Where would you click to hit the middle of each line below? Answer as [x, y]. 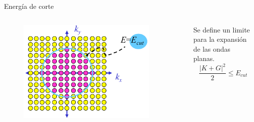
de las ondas [212, 48]
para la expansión [220, 39]
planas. [204, 58]
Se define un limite [222, 29]
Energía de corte [29, 6]
